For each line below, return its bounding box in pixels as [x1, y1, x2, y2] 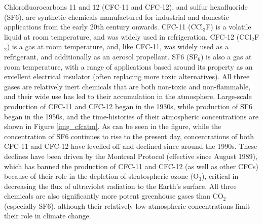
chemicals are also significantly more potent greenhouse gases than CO [4, 190, 223, 201]
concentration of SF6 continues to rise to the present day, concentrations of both [4, 131, 254, 141]
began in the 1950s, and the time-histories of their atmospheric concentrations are [4, 111, 258, 121]
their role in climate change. [4, 210, 91, 221]
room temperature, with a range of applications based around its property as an [4, 61, 253, 72]
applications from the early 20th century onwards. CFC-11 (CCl [4, 21, 203, 32]
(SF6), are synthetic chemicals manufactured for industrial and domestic [4, 11, 229, 22]
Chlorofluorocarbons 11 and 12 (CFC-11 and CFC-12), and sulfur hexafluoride [4, 2, 248, 12]
